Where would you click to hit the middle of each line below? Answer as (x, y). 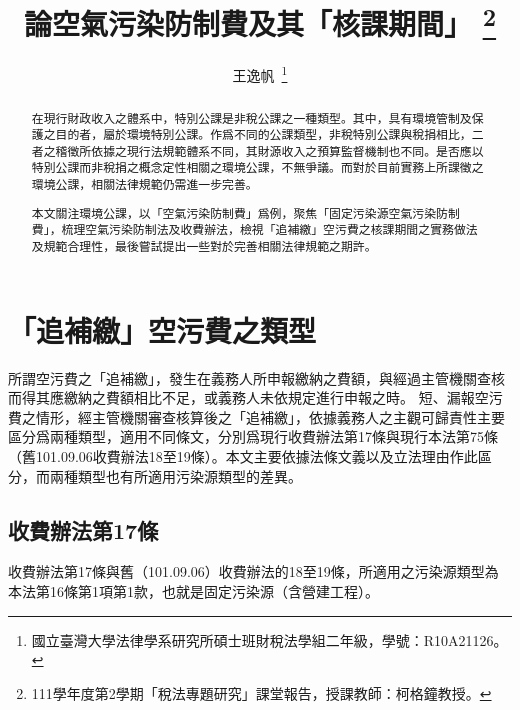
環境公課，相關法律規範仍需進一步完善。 (144, 184)
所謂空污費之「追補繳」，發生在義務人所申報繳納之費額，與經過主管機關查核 (256, 377)
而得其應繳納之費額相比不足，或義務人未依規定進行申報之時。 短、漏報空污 (255, 397)
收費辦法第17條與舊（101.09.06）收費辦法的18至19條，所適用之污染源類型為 (253, 571)
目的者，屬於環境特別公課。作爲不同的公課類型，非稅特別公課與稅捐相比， (263, 134)
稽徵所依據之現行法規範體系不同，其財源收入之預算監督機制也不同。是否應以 (269, 150)
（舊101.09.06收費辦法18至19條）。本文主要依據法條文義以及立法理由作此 (243, 455)
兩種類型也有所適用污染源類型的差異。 (175, 475)
